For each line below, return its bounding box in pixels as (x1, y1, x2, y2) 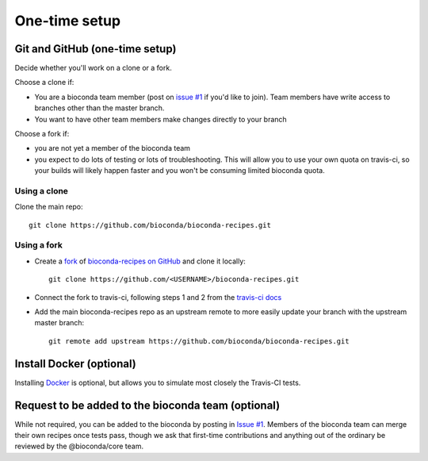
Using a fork (14, 240, 63, 251)
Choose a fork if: (14, 129, 70, 139)
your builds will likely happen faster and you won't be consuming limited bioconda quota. (34, 166, 325, 175)
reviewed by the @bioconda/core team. (14, 441, 144, 451)
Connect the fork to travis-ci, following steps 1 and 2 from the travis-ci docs (34, 292, 282, 302)
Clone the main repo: (14, 202, 83, 212)
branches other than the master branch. (34, 103, 165, 113)
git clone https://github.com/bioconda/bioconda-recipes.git (29, 221, 271, 229)
